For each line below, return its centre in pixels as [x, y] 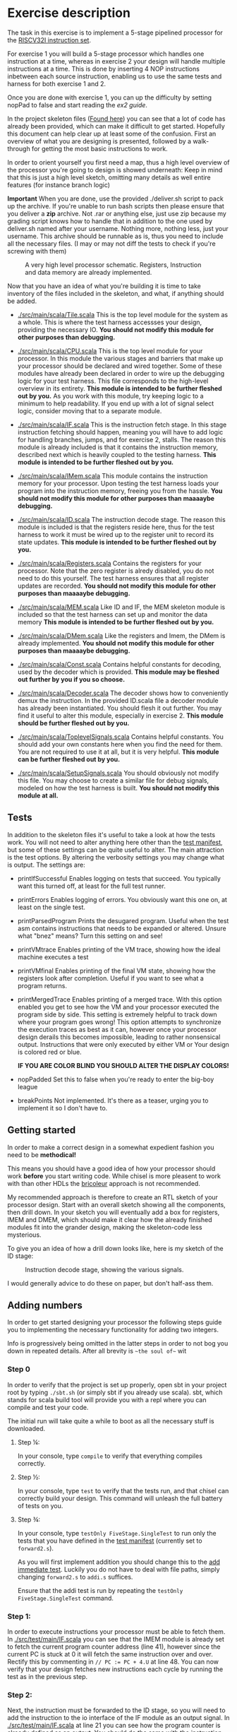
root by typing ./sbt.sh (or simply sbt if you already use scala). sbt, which [115, 1392]
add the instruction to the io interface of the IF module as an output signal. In [119, 1718]
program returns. [42, 985]
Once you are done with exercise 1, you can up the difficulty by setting [110, 97]
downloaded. [26, 1428]
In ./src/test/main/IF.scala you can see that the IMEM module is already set [116, 1639]
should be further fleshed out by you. [73, 723]
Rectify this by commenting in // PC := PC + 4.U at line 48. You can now [113, 1661]
